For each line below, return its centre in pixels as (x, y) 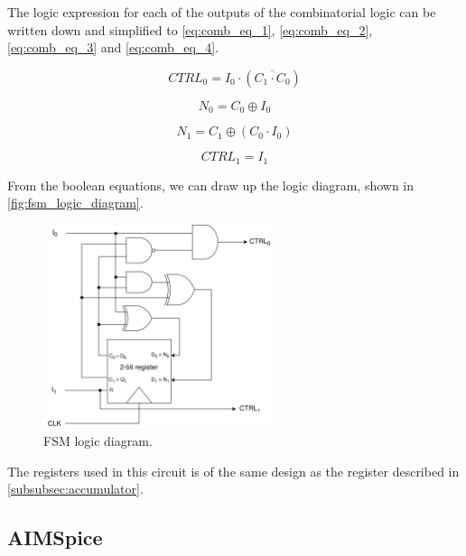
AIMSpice (55, 537)
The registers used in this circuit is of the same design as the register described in (233, 471)
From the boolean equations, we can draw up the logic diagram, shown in (211, 185)
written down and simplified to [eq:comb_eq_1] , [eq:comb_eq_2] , (190, 29)
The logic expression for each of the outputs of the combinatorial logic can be (222, 12)
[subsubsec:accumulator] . (75, 489)
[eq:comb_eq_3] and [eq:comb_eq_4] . (113, 47)
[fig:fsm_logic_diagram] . (75, 203)
